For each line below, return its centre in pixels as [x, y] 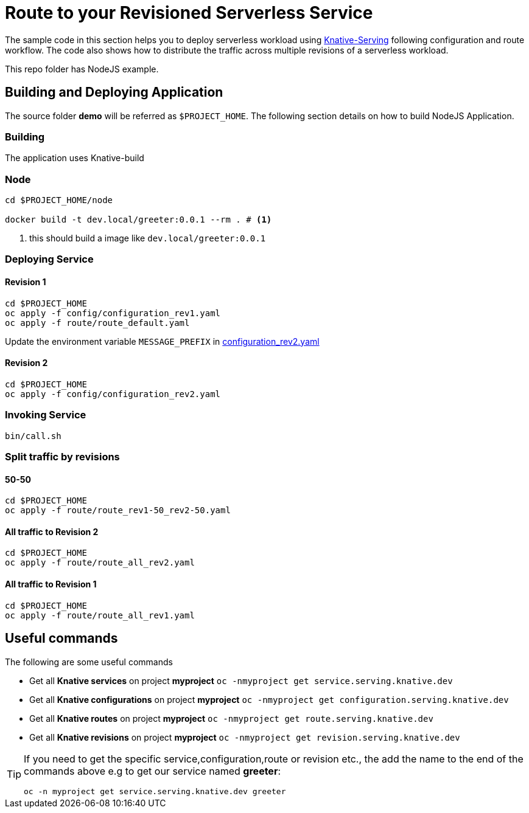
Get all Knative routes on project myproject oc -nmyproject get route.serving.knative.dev [231, 718]
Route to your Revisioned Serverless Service [189, 13]
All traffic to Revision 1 [51, 584]
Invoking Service [46, 415]
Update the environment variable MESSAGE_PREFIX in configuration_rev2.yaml [162, 341]
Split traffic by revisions [62, 457]
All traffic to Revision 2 [52, 531]
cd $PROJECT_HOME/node [59, 200]
